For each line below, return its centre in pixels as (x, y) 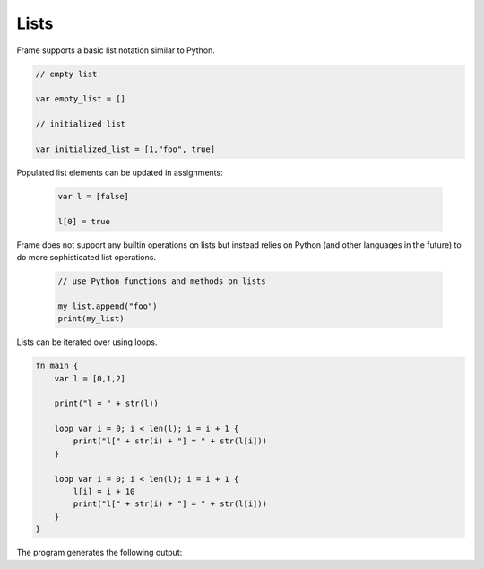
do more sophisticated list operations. (86, 257)
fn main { (57, 366)
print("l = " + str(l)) (106, 403)
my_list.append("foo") (108, 306)
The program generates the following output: (99, 553)
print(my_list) (91, 319)
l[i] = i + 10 (104, 492)
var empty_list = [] (80, 99)
